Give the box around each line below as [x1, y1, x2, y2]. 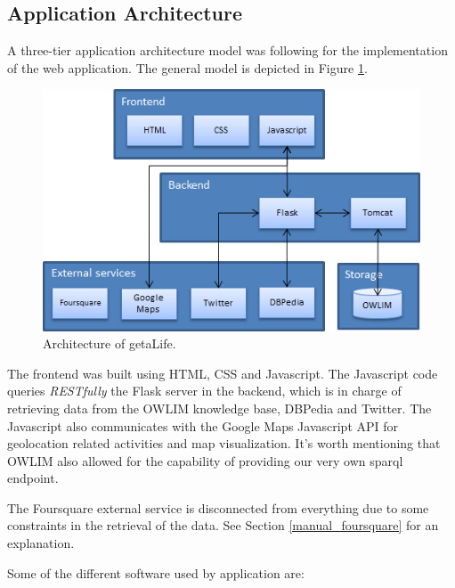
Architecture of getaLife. [43, 334, 176, 353]
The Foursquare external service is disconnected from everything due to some [7, 498, 429, 517]
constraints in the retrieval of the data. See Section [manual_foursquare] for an [7, 516, 439, 535]
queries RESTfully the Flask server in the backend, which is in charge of [7, 381, 402, 400]
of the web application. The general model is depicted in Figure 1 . [7, 58, 368, 77]
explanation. [7, 534, 75, 552]
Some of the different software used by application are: [7, 563, 305, 582]
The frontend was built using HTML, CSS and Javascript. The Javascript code [7, 363, 438, 382]
